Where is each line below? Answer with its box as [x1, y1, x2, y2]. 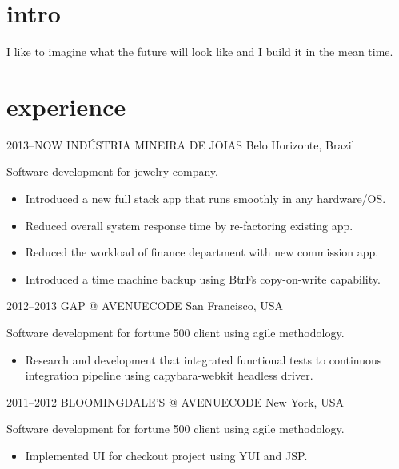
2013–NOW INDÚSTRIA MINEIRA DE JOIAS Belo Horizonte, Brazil [6, 136, 355, 153]
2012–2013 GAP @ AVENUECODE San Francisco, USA [6, 297, 283, 314]
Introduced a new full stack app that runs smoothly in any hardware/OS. [25, 190, 386, 207]
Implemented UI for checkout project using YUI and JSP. [25, 447, 308, 463]
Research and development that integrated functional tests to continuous [25, 351, 382, 368]
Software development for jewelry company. [6, 163, 218, 180]
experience [6, 89, 126, 122]
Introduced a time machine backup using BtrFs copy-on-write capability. [25, 270, 381, 287]
